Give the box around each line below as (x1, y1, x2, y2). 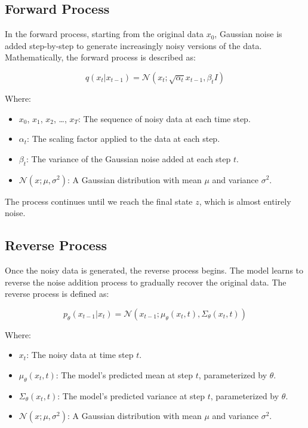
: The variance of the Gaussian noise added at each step (26, 152, 231, 165)
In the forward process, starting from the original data (5, 28, 204, 40)
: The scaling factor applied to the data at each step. (27, 132, 220, 145)
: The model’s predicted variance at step (57, 389, 205, 402)
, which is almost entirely (199, 195, 291, 207)
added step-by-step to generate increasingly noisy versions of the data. (5, 39, 262, 51)
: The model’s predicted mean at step (56, 368, 193, 381)
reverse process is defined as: (5, 287, 109, 300)
